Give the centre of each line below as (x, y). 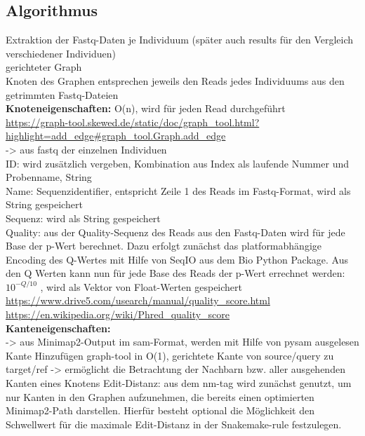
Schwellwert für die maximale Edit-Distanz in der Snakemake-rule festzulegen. (174, 424)
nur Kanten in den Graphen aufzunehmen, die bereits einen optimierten (160, 396)
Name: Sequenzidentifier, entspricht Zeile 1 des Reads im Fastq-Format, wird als (178, 190)
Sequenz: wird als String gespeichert (83, 218)
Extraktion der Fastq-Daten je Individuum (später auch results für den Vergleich (180, 40)
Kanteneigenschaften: (58, 328)
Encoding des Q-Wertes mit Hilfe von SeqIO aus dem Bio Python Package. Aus (177, 259)
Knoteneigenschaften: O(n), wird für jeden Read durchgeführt (146, 108)
